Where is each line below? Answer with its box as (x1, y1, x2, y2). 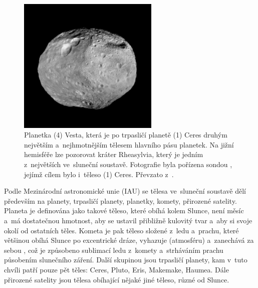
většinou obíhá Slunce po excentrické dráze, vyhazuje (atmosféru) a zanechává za (4, 235, 254, 245)
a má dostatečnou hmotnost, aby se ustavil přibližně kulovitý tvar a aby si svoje (4, 215, 252, 226)
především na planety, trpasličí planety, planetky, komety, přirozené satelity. (4, 195, 237, 206)
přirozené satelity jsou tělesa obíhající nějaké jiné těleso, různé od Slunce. (4, 274, 229, 284)
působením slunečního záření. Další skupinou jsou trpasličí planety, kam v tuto (4, 254, 247, 265)
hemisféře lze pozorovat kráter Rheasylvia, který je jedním (24, 149, 203, 160)
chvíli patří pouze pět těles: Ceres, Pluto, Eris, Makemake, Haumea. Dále (4, 264, 229, 274)
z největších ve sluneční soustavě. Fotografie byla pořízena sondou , (24, 159, 232, 170)
